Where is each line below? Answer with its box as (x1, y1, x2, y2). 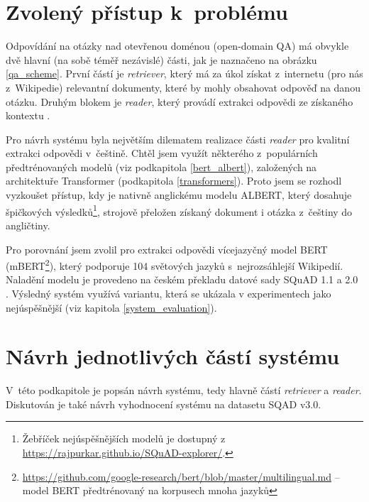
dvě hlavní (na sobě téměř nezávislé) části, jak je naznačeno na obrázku (6, 52, 317, 67)
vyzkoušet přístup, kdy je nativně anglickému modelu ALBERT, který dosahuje (6, 187, 352, 202)
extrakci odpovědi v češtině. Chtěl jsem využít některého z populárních (6, 146, 318, 160)
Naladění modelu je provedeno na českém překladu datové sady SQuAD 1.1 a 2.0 (6, 272, 358, 287)
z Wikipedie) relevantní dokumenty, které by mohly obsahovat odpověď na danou (6, 80, 360, 94)
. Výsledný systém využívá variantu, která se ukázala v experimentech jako (6, 285, 331, 300)
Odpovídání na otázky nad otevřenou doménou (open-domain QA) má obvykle (6, 38, 349, 53)
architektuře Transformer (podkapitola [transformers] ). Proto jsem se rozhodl (6, 173, 342, 188)
